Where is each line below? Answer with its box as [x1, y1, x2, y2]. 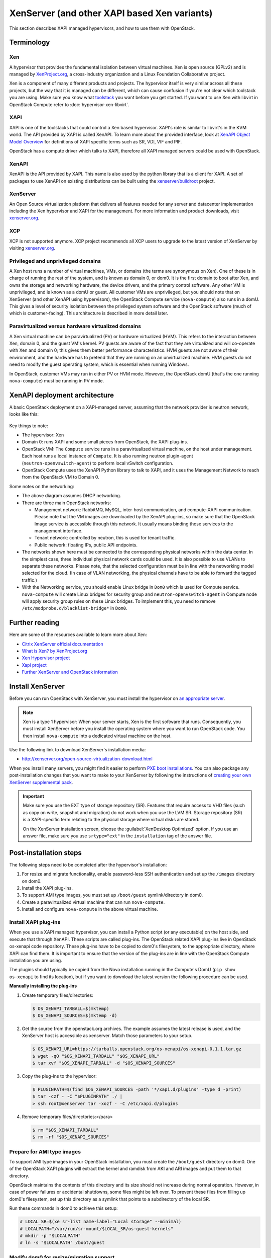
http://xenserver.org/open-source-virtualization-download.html [22, 756, 153, 762]
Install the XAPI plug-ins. [22, 885, 73, 891]
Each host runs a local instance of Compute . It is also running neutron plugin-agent [22, 453, 193, 459]
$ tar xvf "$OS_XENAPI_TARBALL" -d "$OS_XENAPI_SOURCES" [32, 1060, 176, 1066]
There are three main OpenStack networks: [22, 500, 111, 506]
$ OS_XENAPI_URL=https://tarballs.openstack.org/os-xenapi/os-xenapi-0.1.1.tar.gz [32, 1046, 242, 1052]
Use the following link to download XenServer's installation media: [9, 747, 146, 753]
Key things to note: [9, 423, 49, 429]
